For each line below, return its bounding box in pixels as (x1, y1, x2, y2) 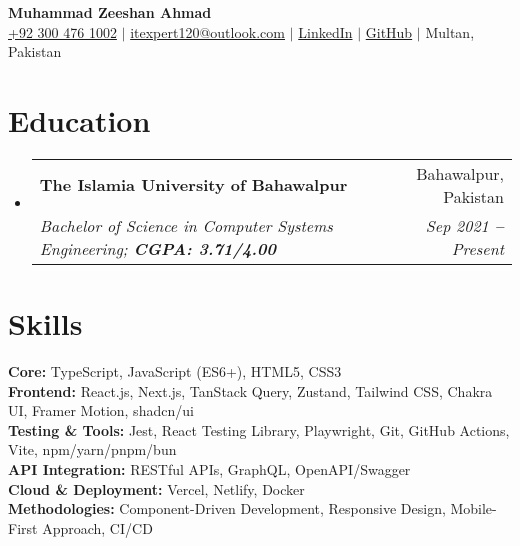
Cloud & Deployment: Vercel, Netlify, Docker (8, 478, 305, 499)
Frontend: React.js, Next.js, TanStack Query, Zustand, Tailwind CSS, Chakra (8, 380, 493, 401)
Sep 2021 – (425, 213, 504, 237)
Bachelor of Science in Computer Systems (39, 213, 333, 237)
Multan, (425, 21, 475, 42)
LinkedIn (298, 21, 353, 42)
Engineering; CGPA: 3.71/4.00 (39, 236, 276, 260)
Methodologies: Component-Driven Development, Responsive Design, (8, 498, 446, 519)
